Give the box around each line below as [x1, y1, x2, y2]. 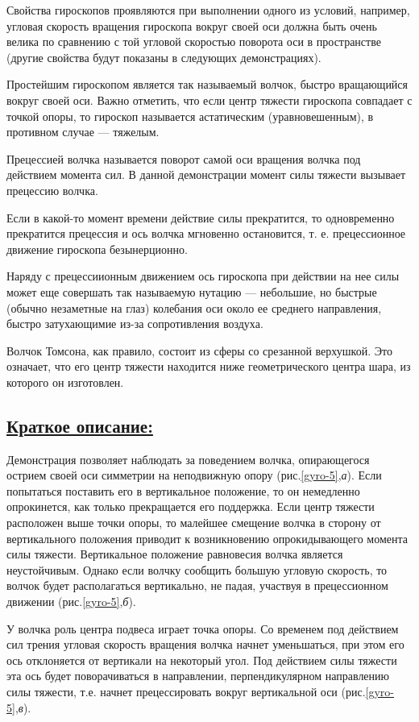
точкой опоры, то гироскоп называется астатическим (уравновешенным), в [6, 107, 374, 124]
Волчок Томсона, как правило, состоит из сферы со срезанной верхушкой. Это [6, 342, 392, 359]
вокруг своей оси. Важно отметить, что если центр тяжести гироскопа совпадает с [6, 91, 413, 108]
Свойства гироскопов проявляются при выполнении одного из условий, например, [6, 2, 410, 18]
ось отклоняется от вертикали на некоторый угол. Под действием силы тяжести [6, 651, 397, 668]
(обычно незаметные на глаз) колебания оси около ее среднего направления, [6, 299, 382, 316]
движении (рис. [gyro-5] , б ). [6, 593, 136, 610]
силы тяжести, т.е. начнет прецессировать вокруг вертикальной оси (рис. [6, 683, 366, 699]
